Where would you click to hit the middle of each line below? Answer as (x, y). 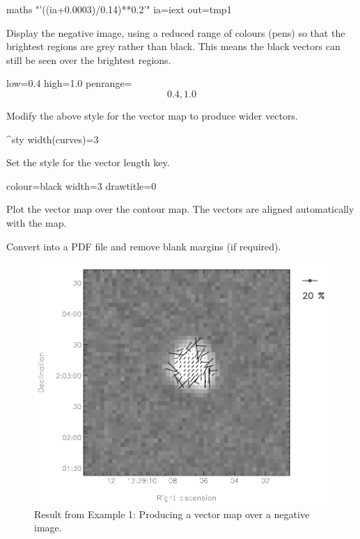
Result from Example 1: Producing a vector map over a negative (172, 514)
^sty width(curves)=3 (53, 139)
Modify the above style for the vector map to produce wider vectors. (152, 115)
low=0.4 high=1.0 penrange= (69, 83)
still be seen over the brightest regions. (89, 59)
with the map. (37, 222)
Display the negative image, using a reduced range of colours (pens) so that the (176, 32)
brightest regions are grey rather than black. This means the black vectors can (173, 46)
